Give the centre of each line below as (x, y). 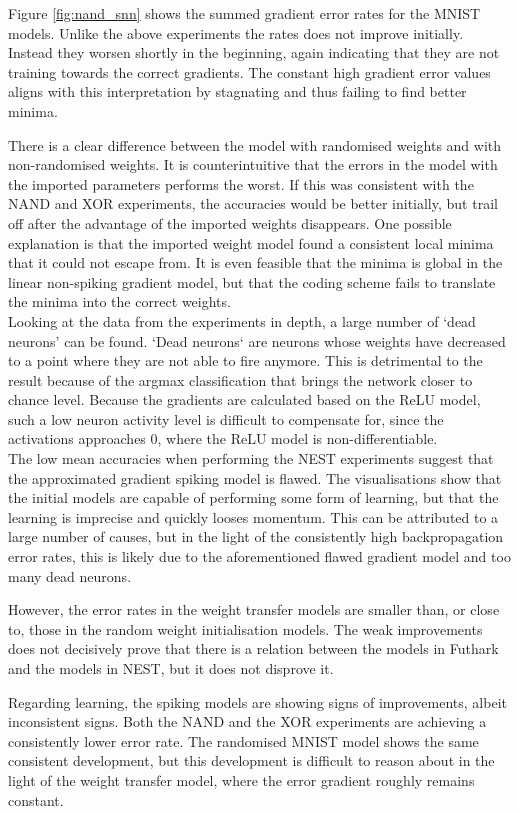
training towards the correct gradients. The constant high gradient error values (249, 71)
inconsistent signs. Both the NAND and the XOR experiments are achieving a (247, 721)
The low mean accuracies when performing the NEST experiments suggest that (251, 458)
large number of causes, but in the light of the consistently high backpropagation (256, 536)
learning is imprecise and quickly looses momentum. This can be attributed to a (253, 516)
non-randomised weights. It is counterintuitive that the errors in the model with (253, 164)
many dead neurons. (70, 575)
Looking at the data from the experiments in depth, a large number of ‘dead (242, 320)
